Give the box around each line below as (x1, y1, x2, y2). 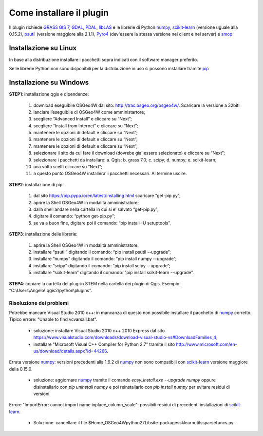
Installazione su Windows (9, 79, 89, 87)
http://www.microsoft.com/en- (176, 341, 237, 347)
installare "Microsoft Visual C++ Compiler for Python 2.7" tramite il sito (33, 341, 175, 347)
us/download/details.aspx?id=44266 (33, 348, 107, 354)
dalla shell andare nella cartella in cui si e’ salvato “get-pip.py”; (33, 206, 159, 212)
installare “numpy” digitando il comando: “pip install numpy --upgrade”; (33, 256, 177, 262)
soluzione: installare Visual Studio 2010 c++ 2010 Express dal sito (33, 327, 165, 334)
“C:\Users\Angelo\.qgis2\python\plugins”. (9, 287, 92, 293)
